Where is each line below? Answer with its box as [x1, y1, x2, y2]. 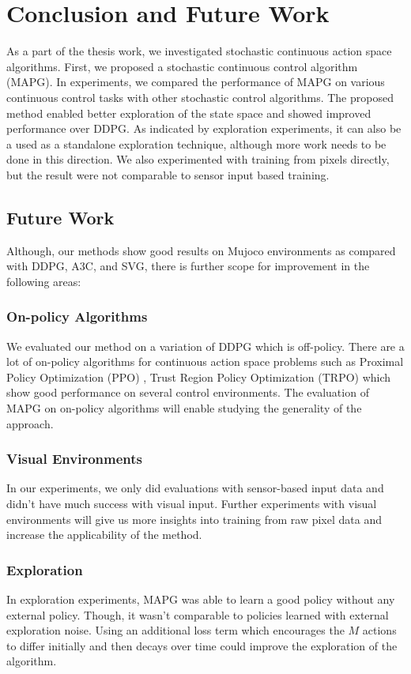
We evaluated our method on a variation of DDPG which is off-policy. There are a [6, 337, 405, 354]
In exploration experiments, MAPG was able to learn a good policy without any [6, 591, 395, 608]
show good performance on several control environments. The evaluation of [6, 384, 369, 401]
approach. [6, 415, 54, 431]
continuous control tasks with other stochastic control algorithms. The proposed [6, 88, 394, 105]
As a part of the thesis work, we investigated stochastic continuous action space [6, 43, 392, 59]
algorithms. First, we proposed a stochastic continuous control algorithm [6, 58, 358, 74]
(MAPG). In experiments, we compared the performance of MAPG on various [6, 73, 385, 90]
